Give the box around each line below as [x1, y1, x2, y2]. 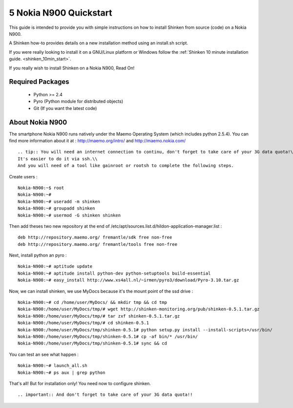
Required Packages [9, 78, 69, 86]
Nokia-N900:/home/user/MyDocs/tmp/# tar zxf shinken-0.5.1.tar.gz [18, 313, 180, 319]
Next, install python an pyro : [9, 252, 67, 258]
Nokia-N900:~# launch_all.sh [18, 363, 87, 368]
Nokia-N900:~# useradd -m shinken [18, 198, 100, 204]
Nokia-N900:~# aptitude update [18, 264, 93, 269]
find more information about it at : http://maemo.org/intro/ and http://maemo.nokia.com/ [9, 137, 186, 144]
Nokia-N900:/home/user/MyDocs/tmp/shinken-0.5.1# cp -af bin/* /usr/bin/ [18, 334, 198, 339]
